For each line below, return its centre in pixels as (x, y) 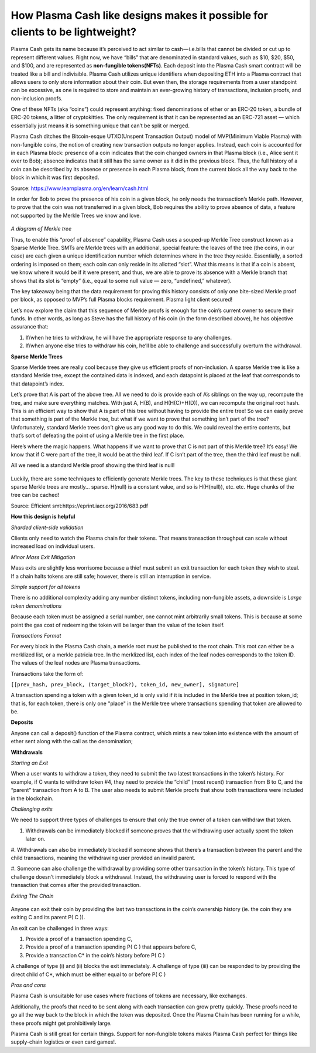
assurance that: (30, 327)
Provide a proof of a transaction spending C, (79, 939)
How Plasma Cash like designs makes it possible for (140, 15)
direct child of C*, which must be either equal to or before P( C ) (88, 974)
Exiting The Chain (32, 896)
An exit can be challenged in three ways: (60, 928)
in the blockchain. (32, 798)
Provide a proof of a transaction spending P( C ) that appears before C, (111, 947)
